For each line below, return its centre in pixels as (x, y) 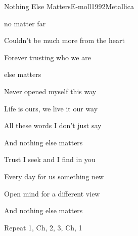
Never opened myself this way (50, 91)
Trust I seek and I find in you (50, 159)
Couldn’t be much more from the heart (64, 40)
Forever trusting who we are (48, 57)
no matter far (25, 23)
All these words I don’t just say (53, 125)
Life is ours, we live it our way (51, 108)
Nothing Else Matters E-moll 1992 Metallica (69, 6)
